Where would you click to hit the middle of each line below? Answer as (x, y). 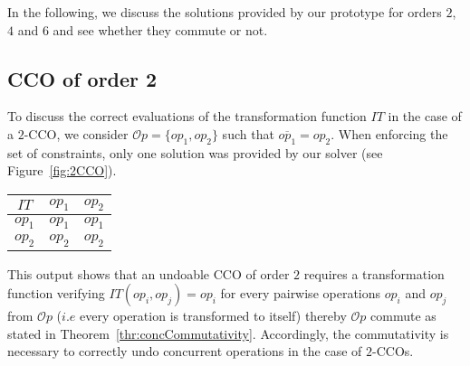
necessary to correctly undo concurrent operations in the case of (185, 351)
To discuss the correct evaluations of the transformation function (187, 116)
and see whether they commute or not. (160, 29)
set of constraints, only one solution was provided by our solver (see (195, 152)
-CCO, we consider (76, 133)
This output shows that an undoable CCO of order (149, 273)
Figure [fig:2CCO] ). (62, 170)
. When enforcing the (389, 133)
